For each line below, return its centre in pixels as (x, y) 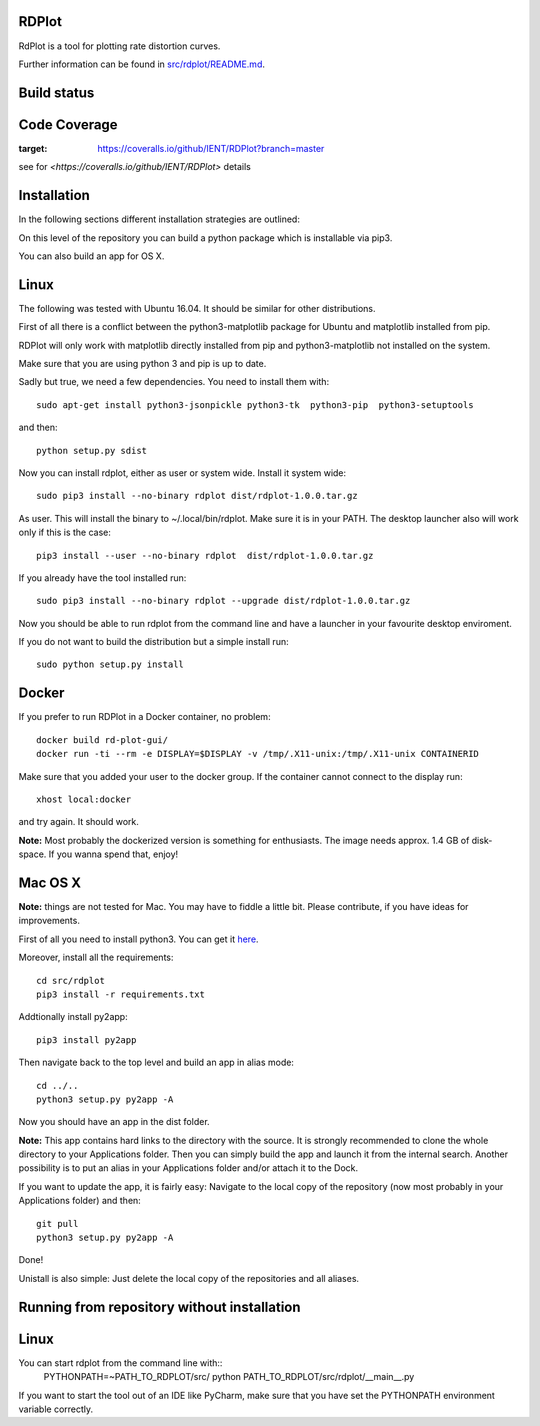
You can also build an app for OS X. (91, 256)
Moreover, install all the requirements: (96, 957)
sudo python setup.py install (110, 664)
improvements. (49, 921)
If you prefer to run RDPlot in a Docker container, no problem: (144, 717)
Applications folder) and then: (80, 1201)
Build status (56, 92)
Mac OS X (50, 882)
